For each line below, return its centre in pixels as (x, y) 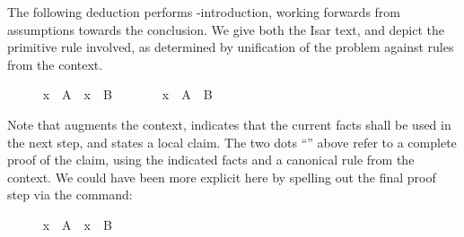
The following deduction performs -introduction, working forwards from (204, 12)
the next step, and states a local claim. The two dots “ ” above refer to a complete (232, 142)
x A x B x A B (127, 94)
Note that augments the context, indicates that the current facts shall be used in (229, 124)
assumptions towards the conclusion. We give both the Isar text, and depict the (226, 29)
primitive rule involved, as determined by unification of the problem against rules (231, 47)
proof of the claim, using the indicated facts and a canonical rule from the (211, 160)
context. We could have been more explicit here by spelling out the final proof (222, 177)
